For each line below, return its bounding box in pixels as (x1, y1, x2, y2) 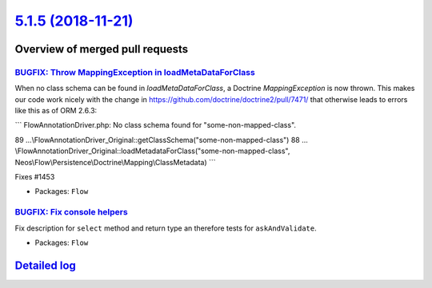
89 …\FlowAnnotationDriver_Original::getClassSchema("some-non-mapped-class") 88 (14, 135, 300, 144)
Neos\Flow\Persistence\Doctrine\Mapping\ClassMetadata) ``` (14, 157, 216, 167)
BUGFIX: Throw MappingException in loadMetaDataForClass (14, 66, 255, 77)
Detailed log (14, 258, 76, 272)
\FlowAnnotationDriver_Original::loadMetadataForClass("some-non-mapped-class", (14, 146, 290, 156)
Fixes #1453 (14, 172, 55, 182)
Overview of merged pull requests (14, 42, 189, 56)
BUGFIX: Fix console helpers (14, 207, 128, 218)
